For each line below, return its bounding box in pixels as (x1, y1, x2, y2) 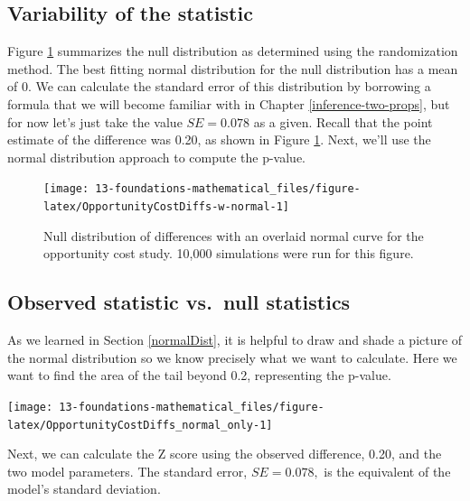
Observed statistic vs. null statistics (7, 288, 351, 316)
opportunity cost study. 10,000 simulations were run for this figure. (43, 244, 414, 263)
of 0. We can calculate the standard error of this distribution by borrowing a (7, 77, 431, 96)
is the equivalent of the (324, 461, 451, 480)
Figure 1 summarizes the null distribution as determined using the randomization (7, 42, 458, 60)
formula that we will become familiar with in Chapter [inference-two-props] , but (7, 94, 450, 113)
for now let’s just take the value (7, 112, 183, 131)
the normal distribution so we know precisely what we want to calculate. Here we (7, 348, 457, 366)
